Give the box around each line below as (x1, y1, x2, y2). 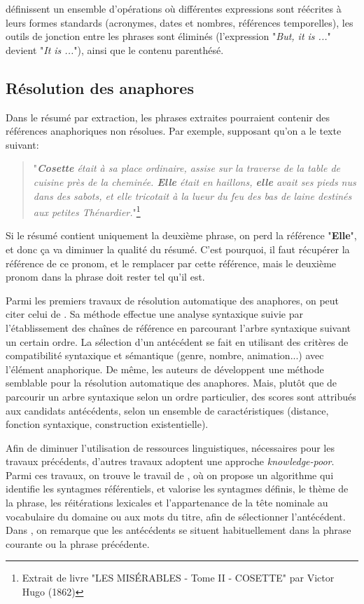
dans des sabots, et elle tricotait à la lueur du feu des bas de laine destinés (33, 188, 352, 203)
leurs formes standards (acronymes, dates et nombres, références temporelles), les (6, 15, 353, 29)
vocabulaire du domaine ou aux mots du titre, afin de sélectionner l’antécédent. (6, 509, 346, 523)
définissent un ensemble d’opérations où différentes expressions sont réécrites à (6, 1, 342, 15)
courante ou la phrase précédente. (6, 536, 150, 551)
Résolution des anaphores (6, 76, 194, 98)
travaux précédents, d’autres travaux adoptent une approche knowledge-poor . (6, 454, 335, 469)
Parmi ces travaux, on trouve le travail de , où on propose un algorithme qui (6, 467, 334, 482)
